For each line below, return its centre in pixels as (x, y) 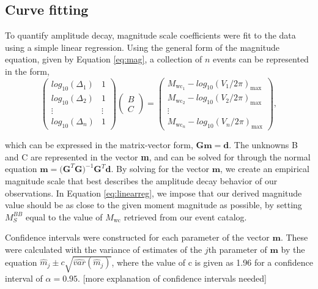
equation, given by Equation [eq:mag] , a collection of (104, 59)
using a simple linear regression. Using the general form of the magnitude (142, 47)
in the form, (27, 71)
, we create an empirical (265, 169)
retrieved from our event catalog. (185, 216)
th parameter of (238, 249)
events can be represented (261, 59)
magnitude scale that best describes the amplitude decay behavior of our (141, 180)
